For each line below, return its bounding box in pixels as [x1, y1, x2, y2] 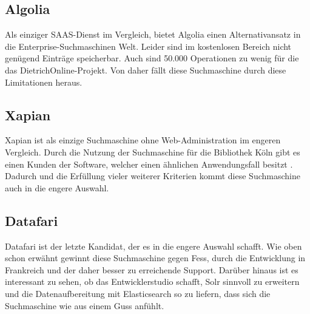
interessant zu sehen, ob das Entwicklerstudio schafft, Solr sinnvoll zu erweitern [5, 275, 300, 288]
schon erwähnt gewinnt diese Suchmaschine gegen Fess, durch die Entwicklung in [5, 251, 306, 264]
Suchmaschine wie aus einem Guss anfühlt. [5, 299, 164, 312]
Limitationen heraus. [5, 75, 83, 88]
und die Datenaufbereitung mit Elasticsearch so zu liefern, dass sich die [5, 287, 271, 299]
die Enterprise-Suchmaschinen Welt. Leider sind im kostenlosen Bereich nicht [5, 39, 292, 52]
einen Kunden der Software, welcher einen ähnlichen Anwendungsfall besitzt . [5, 157, 293, 170]
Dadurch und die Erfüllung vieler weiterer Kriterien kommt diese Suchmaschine [5, 169, 300, 182]
